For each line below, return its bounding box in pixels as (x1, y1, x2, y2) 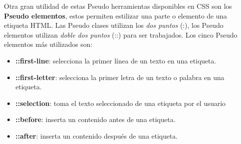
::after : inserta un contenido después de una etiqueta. (15, 130, 178, 141)
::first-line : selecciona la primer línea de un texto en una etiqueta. (15, 55, 217, 65)
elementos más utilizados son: (4, 39, 93, 49)
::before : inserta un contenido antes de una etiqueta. (15, 114, 176, 124)
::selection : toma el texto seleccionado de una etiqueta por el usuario (15, 98, 226, 108)
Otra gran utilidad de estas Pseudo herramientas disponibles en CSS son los (4, 1, 232, 11)
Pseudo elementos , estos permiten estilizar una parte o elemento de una (4, 10, 227, 21)
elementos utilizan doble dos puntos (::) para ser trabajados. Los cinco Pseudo (4, 29, 238, 40)
